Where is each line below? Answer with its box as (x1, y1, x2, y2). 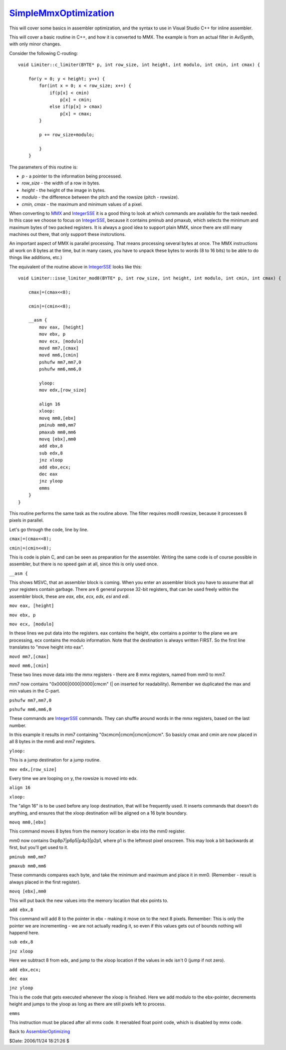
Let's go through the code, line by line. (9, 526, 89, 532)
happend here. (9, 930, 39, 936)
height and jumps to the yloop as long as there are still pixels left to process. (9, 1001, 166, 1007)
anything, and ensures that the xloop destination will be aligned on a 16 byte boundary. (9, 810, 188, 816)
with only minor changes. (9, 41, 61, 47)
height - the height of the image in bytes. (21, 187, 106, 193)
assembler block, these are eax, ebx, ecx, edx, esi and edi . (9, 593, 130, 599)
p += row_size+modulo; (39, 132, 95, 137)
